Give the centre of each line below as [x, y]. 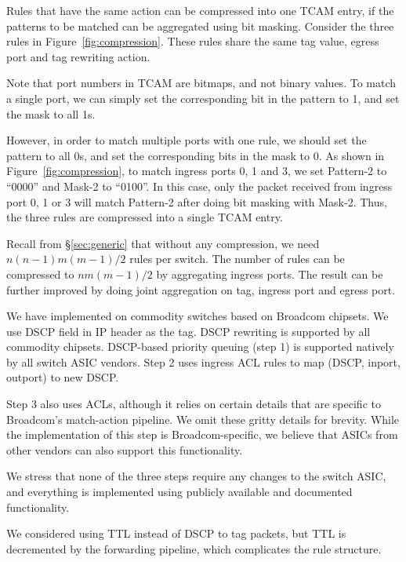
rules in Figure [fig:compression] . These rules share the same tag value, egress [193, 41]
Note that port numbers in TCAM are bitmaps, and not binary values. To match [201, 83]
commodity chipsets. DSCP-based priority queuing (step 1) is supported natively [200, 347]
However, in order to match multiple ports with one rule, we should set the [187, 140]
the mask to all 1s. [51, 113]
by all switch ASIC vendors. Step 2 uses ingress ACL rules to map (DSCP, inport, [203, 361]
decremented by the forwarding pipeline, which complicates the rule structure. [194, 548]
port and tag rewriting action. [78, 56]
